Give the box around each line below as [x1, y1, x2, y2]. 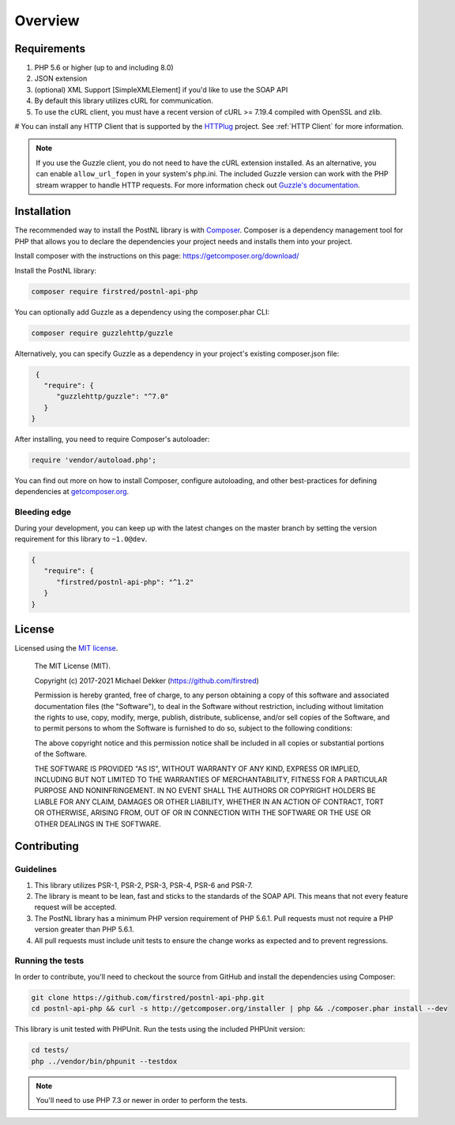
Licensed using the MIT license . [14, 644, 118, 653]
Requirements [14, 42, 86, 55]
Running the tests [14, 955, 85, 966]
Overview [14, 12, 80, 29]
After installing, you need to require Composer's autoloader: [14, 435, 210, 444]
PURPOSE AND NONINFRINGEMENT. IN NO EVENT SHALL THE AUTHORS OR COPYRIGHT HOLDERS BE [34, 786, 376, 795]
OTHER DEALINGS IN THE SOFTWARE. [34, 819, 162, 829]
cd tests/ [31, 1046, 70, 1055]
